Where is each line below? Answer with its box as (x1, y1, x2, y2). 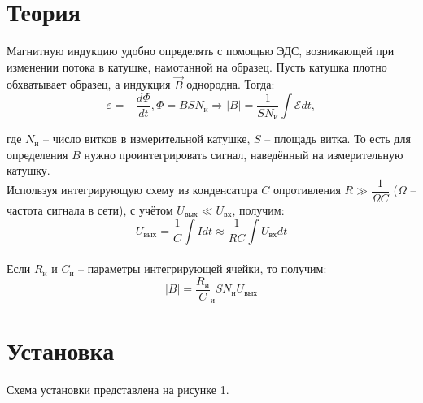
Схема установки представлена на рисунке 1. (7, 380, 229, 397)
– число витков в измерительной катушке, (42, 130, 251, 147)
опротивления (273, 181, 341, 198)
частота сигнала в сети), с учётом (7, 201, 173, 219)
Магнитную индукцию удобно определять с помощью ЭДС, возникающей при (7, 42, 395, 59)
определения (7, 145, 68, 162)
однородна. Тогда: (186, 76, 275, 93)
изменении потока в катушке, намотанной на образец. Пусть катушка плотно (7, 58, 387, 75)
